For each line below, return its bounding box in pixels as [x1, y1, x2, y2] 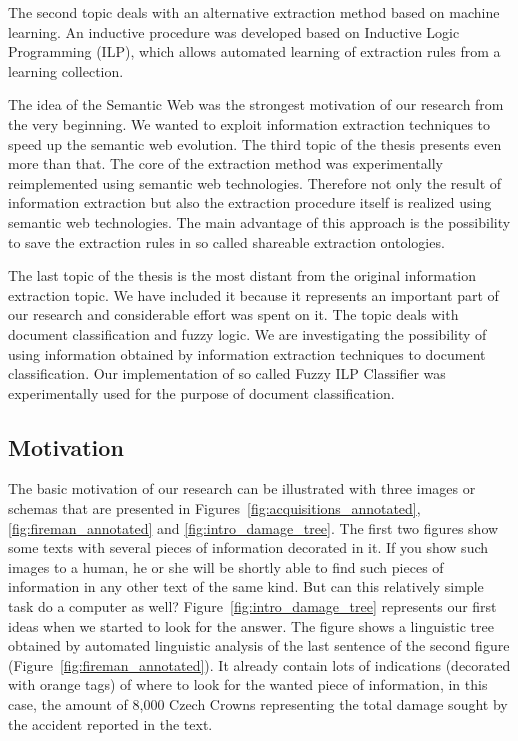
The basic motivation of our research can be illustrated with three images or [8, 478, 476, 499]
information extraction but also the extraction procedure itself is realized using [8, 192, 492, 213]
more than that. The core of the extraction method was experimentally [8, 153, 443, 174]
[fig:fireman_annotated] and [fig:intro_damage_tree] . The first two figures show [8, 517, 499, 538]
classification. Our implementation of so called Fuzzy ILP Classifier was [8, 363, 446, 384]
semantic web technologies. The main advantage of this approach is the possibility [8, 211, 511, 232]
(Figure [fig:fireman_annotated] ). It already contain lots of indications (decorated [8, 654, 511, 675]
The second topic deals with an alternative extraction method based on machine [8, 2, 500, 22]
